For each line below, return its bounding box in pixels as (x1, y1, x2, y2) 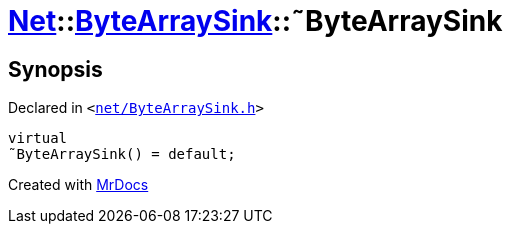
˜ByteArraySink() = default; (8, 146, 236, 163)
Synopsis (8, 56, 103, 82)
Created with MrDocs (8, 176, 149, 194)
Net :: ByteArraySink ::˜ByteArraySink (8, 4, 503, 38)
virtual (8, 130, 68, 147)
